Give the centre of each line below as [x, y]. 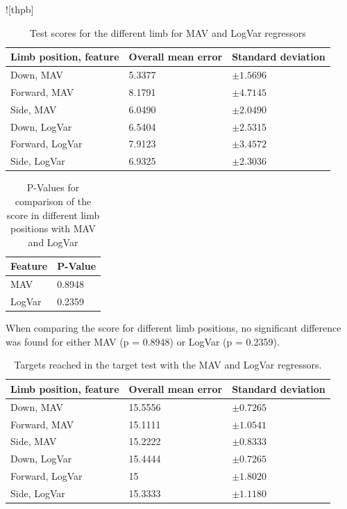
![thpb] [20, 9]
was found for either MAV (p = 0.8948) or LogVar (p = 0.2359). [143, 341]
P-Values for [53, 187]
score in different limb [53, 215]
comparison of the [53, 201]
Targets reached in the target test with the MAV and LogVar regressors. [168, 365]
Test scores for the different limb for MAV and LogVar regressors [168, 32]
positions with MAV [53, 228]
